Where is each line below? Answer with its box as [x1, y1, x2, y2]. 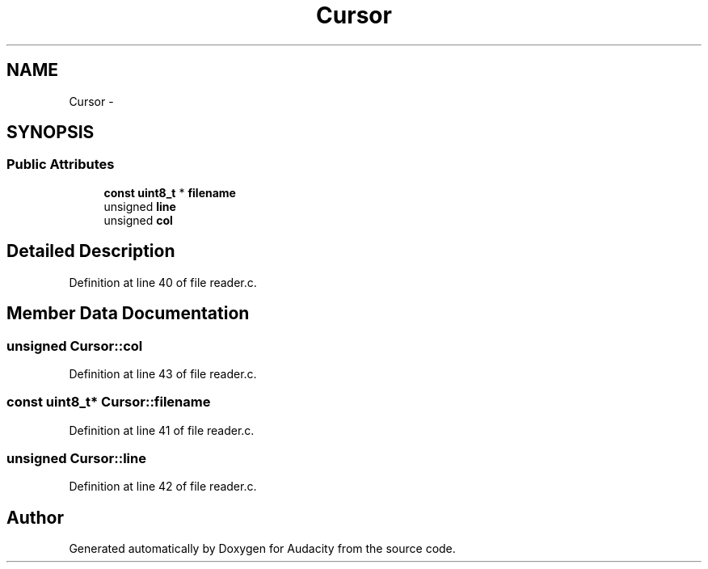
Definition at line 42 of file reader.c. [69, 479, 257, 494]
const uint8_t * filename [103, 185, 236, 200]
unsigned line [103, 199, 176, 213]
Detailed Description [6, 241, 175, 262]
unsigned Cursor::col [6, 337, 143, 354]
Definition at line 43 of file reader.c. [69, 366, 257, 381]
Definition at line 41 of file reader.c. [69, 423, 255, 437]
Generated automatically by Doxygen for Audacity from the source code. [69, 542, 456, 556]
